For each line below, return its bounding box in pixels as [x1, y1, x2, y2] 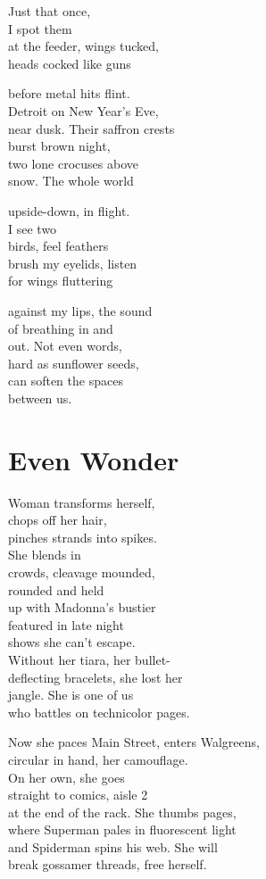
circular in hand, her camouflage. [8, 750, 188, 768]
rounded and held [8, 580, 104, 599]
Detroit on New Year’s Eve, [8, 101, 159, 120]
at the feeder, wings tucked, [8, 37, 159, 55]
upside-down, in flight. [8, 201, 130, 220]
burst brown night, [8, 137, 111, 155]
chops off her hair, [8, 510, 107, 529]
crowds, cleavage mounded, [8, 562, 155, 581]
